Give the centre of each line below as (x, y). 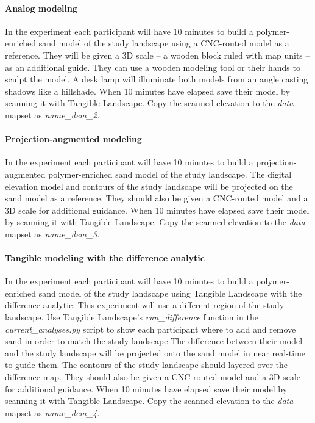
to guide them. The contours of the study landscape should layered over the (146, 365)
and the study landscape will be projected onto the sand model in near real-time (155, 352)
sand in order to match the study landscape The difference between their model (154, 341)
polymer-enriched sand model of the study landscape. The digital (170, 174)
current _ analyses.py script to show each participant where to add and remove (150, 329)
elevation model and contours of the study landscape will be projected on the (149, 186)
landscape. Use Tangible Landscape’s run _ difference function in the (132, 317)
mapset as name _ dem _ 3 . (52, 233)
